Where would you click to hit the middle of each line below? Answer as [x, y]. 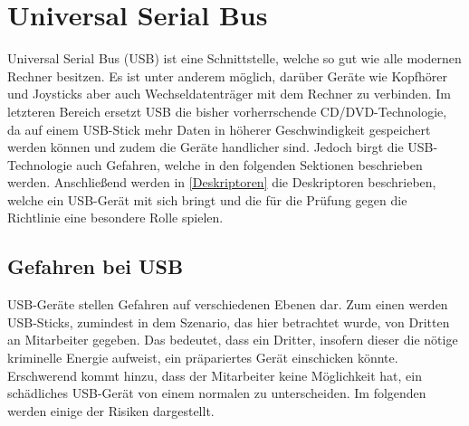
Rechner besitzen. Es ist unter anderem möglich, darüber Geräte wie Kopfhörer [227, 76]
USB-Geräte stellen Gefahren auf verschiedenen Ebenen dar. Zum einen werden [228, 304]
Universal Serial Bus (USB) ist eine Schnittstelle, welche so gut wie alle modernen [234, 58]
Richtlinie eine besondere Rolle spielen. [115, 218]
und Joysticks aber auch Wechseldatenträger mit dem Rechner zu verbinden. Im [230, 94]
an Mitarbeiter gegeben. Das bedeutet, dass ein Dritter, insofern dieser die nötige [233, 340]
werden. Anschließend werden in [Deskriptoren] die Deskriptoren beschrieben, [222, 182]
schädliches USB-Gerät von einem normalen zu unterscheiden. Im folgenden [217, 393]
